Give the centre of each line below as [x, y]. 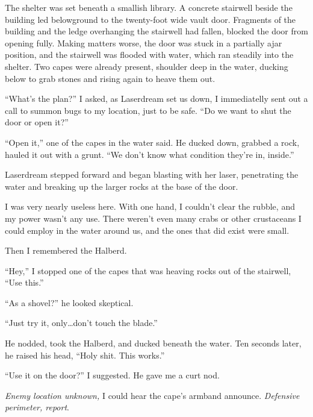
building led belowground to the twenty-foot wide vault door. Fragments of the [150, 19]
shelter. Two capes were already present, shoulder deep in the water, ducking [147, 66]
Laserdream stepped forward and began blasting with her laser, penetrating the [152, 174]
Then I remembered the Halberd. [66, 250]
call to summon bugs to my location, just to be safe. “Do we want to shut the [148, 110]
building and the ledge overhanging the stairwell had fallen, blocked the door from [156, 31]
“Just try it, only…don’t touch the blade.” [81, 323]
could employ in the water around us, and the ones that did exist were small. [147, 230]
